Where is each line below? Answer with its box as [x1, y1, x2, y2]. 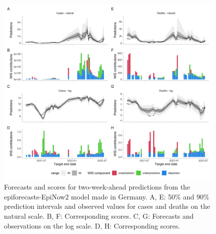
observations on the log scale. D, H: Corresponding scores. [4, 220, 180, 231]
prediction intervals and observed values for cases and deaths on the [4, 201, 210, 211]
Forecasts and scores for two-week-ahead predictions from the [4, 182, 190, 192]
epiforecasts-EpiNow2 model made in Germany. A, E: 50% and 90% [4, 191, 210, 201]
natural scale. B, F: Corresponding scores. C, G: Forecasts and [4, 210, 194, 221]
